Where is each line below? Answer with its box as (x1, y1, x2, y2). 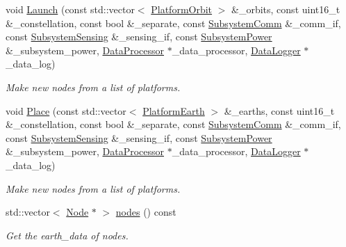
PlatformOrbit (151, 2, 213, 16)
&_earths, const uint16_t (224, 103, 335, 118)
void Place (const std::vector (6, 103, 126, 118)
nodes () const (115, 205, 176, 219)
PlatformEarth (142, 103, 205, 118)
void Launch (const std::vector (6, 2, 135, 16)
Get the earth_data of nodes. (6, 228, 129, 242)
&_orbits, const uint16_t (231, 2, 340, 16)
